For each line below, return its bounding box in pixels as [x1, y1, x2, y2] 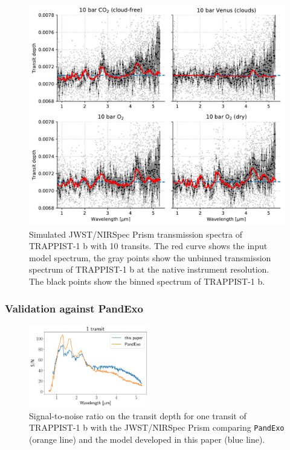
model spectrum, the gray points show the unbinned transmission [29, 251, 271, 264]
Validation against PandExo [5, 300, 143, 315]
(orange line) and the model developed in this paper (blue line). [29, 433, 265, 445]
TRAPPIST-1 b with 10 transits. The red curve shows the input [29, 239, 268, 252]
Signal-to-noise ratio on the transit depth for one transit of [29, 409, 246, 422]
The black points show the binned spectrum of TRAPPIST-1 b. [29, 275, 265, 287]
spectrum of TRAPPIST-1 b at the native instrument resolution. [29, 263, 269, 276]
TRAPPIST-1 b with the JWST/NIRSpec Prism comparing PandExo [29, 421, 285, 434]
